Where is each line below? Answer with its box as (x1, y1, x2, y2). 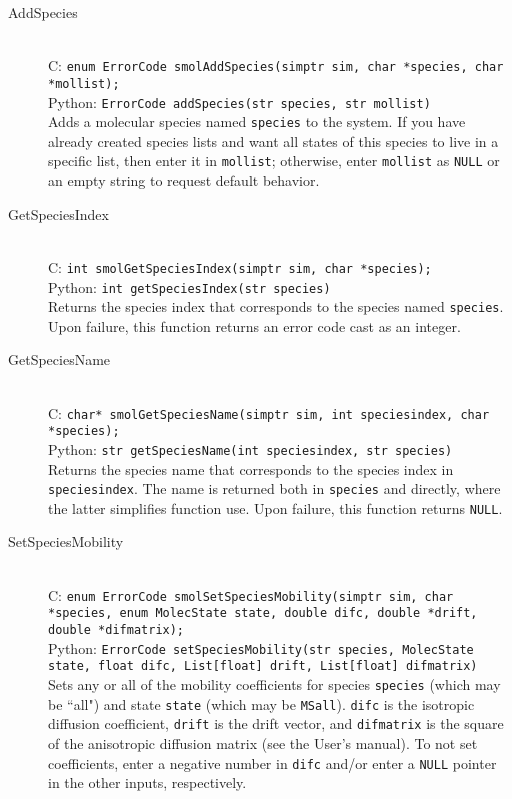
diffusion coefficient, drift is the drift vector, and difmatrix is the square (48, 713, 504, 734)
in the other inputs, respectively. (48, 772, 247, 793)
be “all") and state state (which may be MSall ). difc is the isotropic (48, 693, 475, 714)
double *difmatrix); (48, 622, 185, 637)
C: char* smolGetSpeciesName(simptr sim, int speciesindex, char (48, 402, 490, 423)
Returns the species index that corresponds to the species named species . (48, 296, 504, 317)
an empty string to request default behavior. (48, 170, 320, 191)
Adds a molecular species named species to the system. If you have (48, 111, 466, 132)
